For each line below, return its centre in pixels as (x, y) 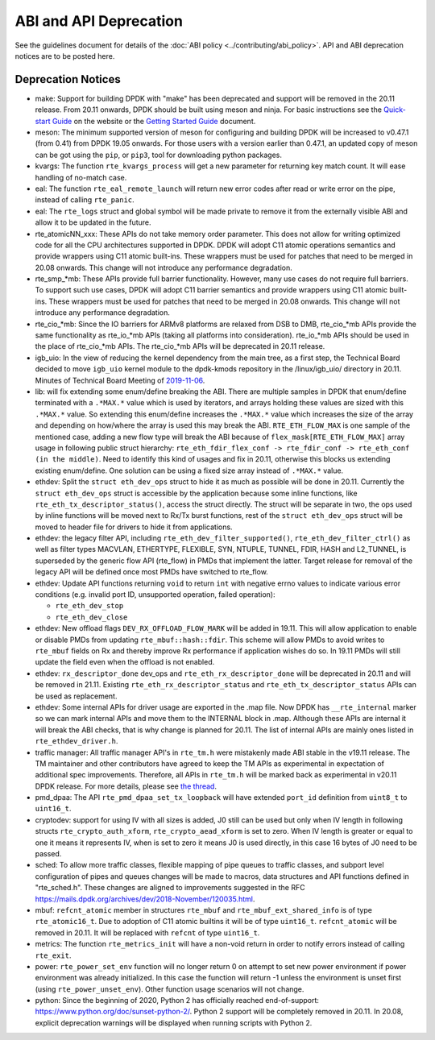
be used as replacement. (76, 696)
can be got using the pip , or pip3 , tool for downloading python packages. (158, 155)
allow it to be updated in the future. (93, 222)
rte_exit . (53, 955)
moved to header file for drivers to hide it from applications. (134, 527)
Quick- (395, 110)
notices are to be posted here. (65, 56)
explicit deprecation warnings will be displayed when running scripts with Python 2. (174, 1022)
